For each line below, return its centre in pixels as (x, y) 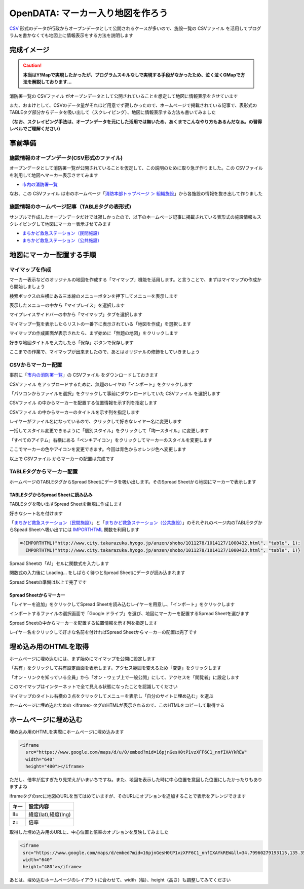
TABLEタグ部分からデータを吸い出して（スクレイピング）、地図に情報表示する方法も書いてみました (113, 112)
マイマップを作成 (30, 269)
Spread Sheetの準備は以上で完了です (48, 582)
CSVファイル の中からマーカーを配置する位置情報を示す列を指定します (83, 403)
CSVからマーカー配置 (36, 365)
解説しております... (52, 82)
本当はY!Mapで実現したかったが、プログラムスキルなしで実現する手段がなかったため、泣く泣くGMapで (132, 75)
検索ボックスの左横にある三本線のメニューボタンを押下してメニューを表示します (94, 296)
